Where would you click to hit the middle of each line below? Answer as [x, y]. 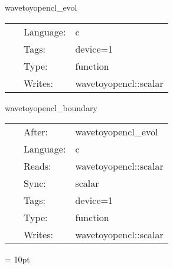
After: [36, 132]
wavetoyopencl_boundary [51, 107]
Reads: [37, 166]
